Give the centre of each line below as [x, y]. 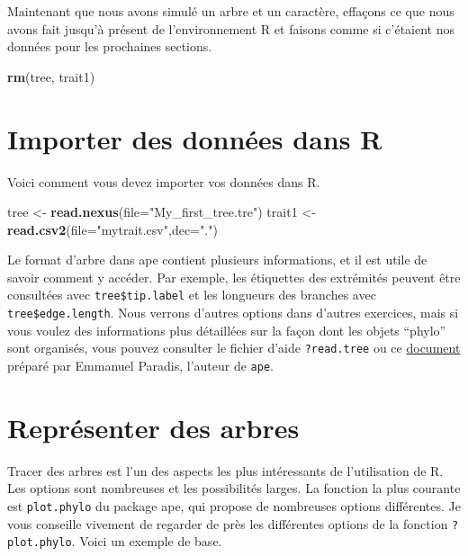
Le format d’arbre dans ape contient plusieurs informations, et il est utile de [217, 260]
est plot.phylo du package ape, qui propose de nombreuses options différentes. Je [234, 506]
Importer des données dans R [195, 138]
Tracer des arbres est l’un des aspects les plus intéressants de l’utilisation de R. [225, 470]
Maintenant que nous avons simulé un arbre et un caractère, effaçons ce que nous [231, 11]
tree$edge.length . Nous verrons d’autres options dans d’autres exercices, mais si [233, 313]
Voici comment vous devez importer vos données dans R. [164, 181]
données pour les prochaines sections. [110, 46]
